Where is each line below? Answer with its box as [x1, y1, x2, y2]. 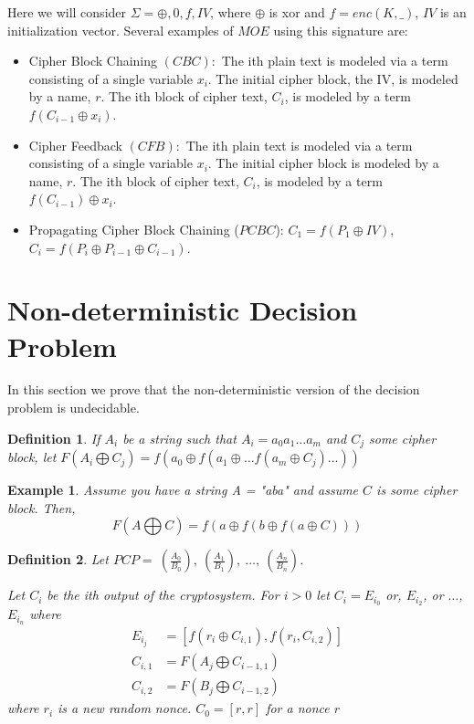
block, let [7, 447, 57, 467]
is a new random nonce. [58, 698, 192, 718]
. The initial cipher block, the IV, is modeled [207, 68, 458, 88]
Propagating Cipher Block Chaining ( [28, 219, 239, 238]
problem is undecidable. [7, 398, 140, 417]
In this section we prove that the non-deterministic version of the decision [7, 380, 420, 399]
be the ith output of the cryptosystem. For [47, 585, 279, 604]
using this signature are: [273, 20, 408, 39]
